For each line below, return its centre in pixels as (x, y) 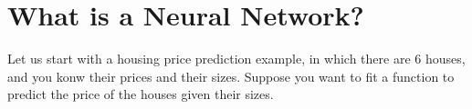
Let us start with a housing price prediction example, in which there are (209, 59)
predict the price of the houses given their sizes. (141, 94)
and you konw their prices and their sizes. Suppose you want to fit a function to (231, 76)
